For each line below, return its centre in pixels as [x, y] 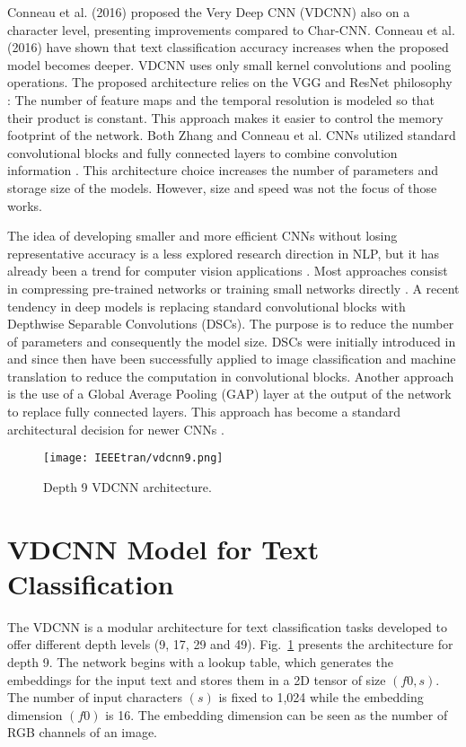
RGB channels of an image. [82, 732]
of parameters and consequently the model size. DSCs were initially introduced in [232, 341]
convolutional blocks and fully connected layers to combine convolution [202, 152]
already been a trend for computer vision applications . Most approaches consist [228, 271]
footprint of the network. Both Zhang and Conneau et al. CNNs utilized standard [232, 135]
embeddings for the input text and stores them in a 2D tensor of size [197, 679]
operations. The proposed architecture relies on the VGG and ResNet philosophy [230, 82]
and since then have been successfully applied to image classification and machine [232, 359]
